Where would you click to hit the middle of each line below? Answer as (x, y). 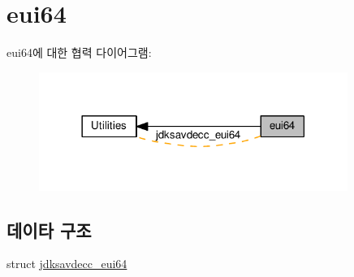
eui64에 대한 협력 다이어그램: (79, 52)
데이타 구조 (49, 229)
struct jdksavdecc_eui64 (67, 264)
